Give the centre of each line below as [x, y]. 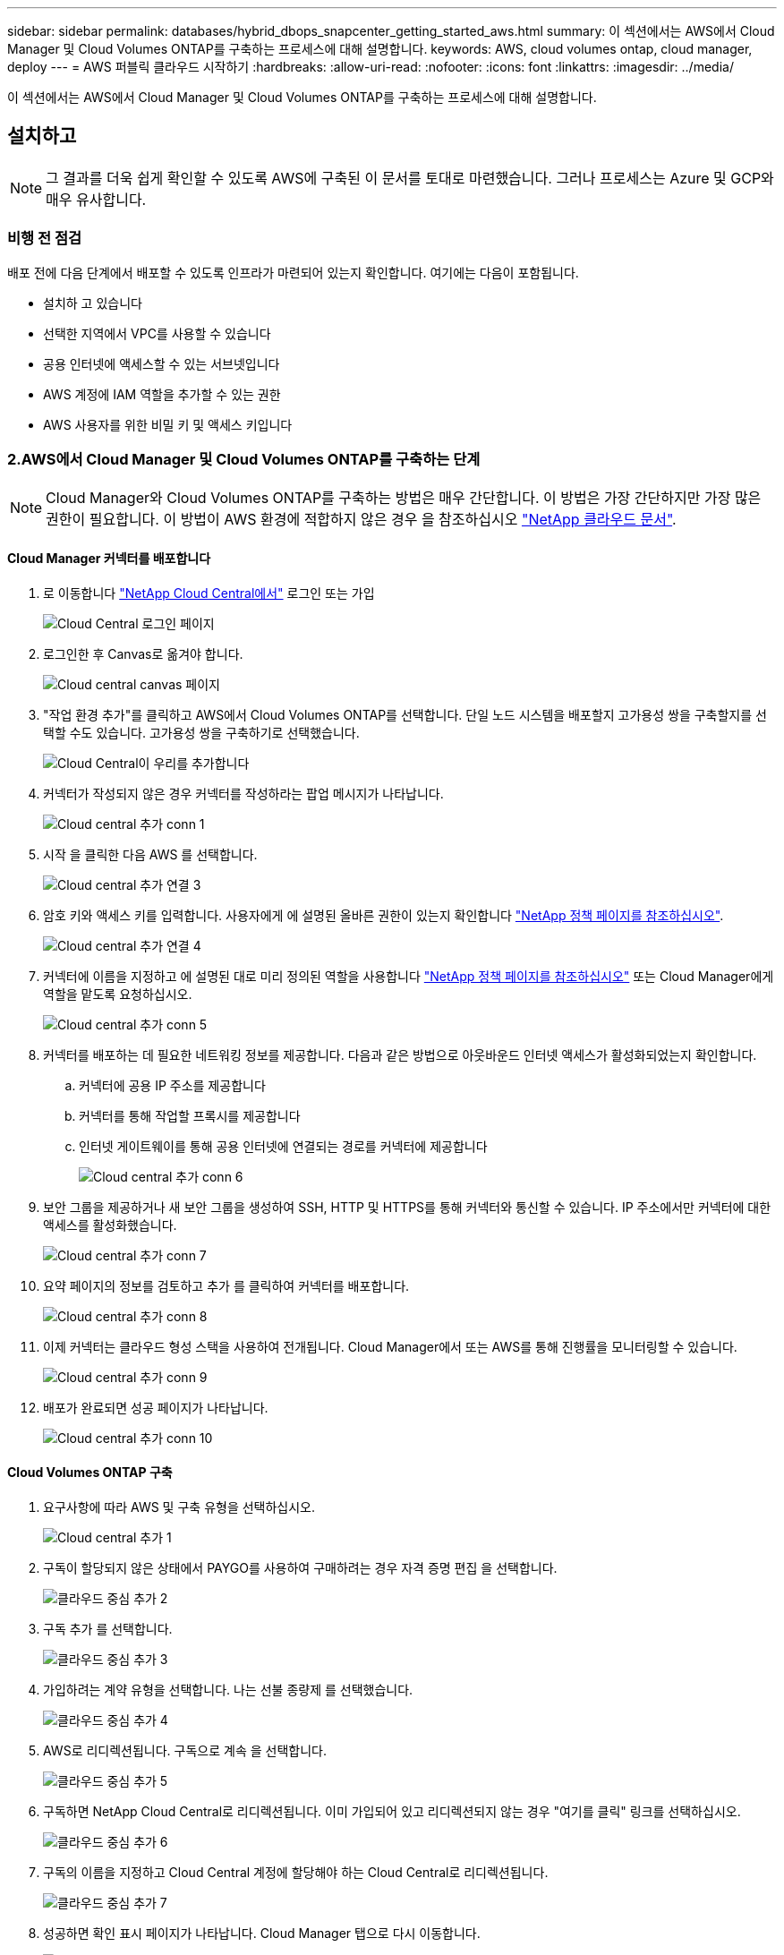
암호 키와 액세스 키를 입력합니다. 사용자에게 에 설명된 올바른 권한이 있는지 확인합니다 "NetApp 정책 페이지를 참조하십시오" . [383, 915]
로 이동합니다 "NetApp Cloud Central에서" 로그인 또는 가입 [209, 593]
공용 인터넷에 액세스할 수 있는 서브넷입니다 [162, 363]
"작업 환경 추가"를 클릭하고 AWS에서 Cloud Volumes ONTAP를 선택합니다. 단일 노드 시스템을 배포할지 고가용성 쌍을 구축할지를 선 [405, 714]
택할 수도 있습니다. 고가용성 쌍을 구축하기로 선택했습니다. [201, 732]
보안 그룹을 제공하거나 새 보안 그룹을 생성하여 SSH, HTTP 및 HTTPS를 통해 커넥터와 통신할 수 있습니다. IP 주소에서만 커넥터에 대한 [407, 1207]
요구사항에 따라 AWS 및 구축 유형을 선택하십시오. [179, 1507]
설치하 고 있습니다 [93, 303]
